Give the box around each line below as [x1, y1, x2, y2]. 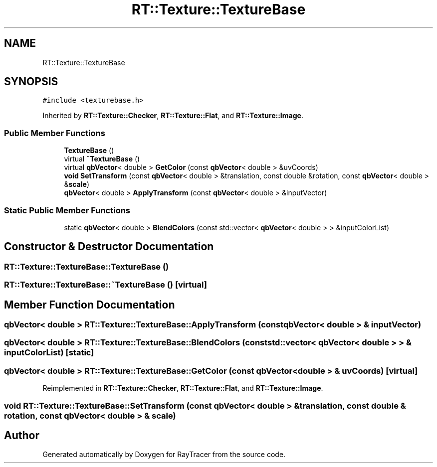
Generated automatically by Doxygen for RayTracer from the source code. [42, 450, 286, 459]
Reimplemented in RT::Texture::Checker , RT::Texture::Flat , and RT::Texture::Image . [42, 384, 323, 393]
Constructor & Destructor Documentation [4, 240, 214, 253]
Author [4, 429, 39, 442]
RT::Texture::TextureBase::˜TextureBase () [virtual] [4, 280, 207, 290]
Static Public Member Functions [4, 205, 131, 215]
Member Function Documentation [4, 298, 175, 311]
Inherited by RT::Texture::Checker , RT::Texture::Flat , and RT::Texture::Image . [42, 111, 303, 120]
